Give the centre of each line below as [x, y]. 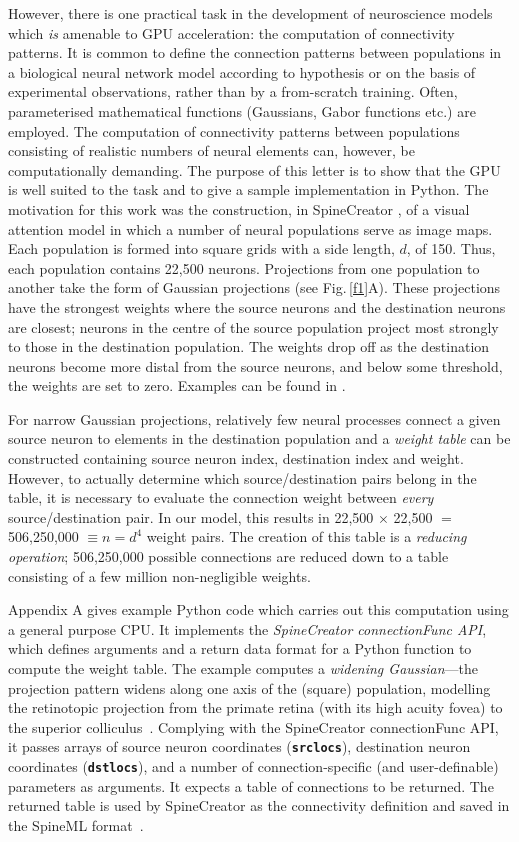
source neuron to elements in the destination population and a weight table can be [259, 438]
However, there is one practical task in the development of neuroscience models [250, 13]
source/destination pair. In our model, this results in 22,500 [191, 516]
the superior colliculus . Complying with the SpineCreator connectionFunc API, [253, 726]
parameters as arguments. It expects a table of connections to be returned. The [251, 785]
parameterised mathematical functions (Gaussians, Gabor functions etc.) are [242, 110]
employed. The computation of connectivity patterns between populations [234, 130]
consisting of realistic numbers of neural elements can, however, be [211, 150]
